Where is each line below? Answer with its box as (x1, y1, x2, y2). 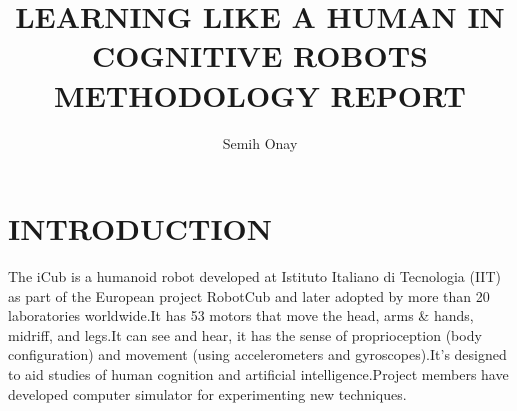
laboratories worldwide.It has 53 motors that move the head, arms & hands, (8, 305, 474, 326)
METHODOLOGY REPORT (54, 74, 466, 115)
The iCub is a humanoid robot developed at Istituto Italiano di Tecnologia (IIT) (8, 266, 501, 287)
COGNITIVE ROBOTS (92, 35, 428, 76)
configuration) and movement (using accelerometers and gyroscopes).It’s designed (8, 344, 507, 365)
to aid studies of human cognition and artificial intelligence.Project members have (8, 364, 509, 384)
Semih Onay (222, 132, 298, 153)
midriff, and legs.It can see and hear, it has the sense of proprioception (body (8, 324, 482, 345)
